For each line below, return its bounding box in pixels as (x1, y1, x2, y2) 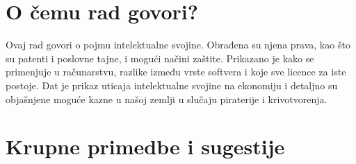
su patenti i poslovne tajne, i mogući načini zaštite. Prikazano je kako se (6, 51, 314, 65)
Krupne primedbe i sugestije (6, 132, 285, 161)
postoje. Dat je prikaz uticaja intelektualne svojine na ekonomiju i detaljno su (6, 78, 338, 92)
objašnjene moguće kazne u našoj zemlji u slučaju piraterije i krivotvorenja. (6, 91, 327, 106)
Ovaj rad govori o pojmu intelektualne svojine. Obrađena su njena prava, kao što (6, 37, 350, 52)
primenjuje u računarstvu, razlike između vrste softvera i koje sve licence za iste (6, 64, 346, 79)
